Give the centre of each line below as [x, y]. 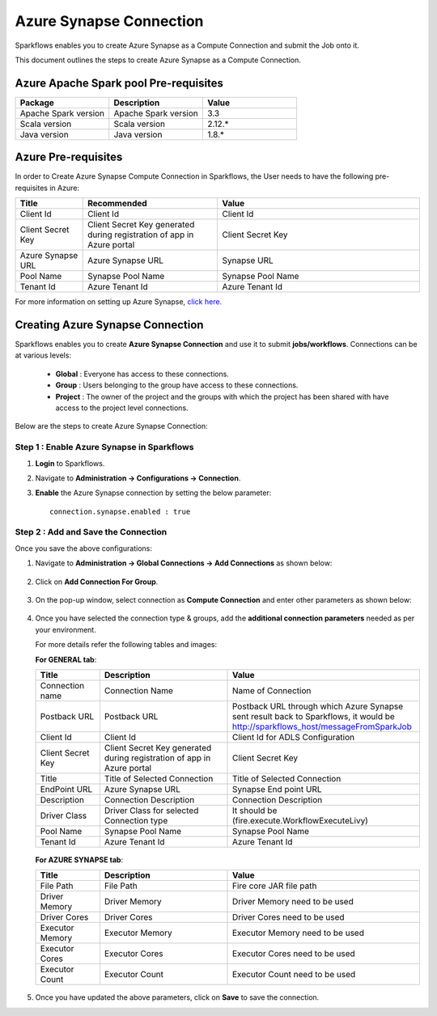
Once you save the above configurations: [84, 548]
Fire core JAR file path [274, 886]
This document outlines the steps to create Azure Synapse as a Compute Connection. [158, 60]
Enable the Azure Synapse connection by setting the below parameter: [153, 493]
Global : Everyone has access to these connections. [142, 374]
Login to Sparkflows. [70, 463]
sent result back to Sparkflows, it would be [314, 716]
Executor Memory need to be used [298, 933]
